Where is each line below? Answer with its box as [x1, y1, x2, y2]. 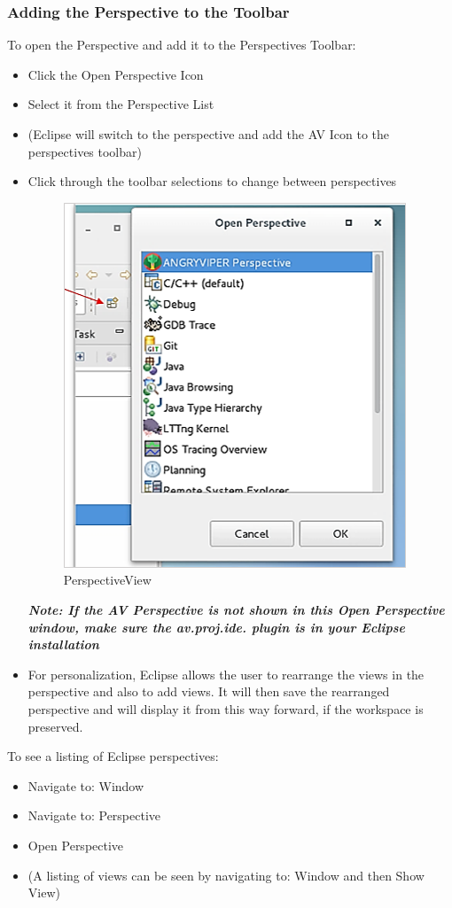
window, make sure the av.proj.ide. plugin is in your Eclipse [27, 617, 406, 636]
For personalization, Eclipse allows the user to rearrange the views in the [27, 664, 425, 683]
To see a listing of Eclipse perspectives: [7, 747, 219, 765]
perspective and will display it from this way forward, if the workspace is [27, 699, 424, 718]
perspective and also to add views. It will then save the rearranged [27, 682, 390, 701]
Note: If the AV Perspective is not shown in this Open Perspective [27, 600, 445, 618]
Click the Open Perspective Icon [27, 65, 204, 83]
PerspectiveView [63, 570, 152, 589]
